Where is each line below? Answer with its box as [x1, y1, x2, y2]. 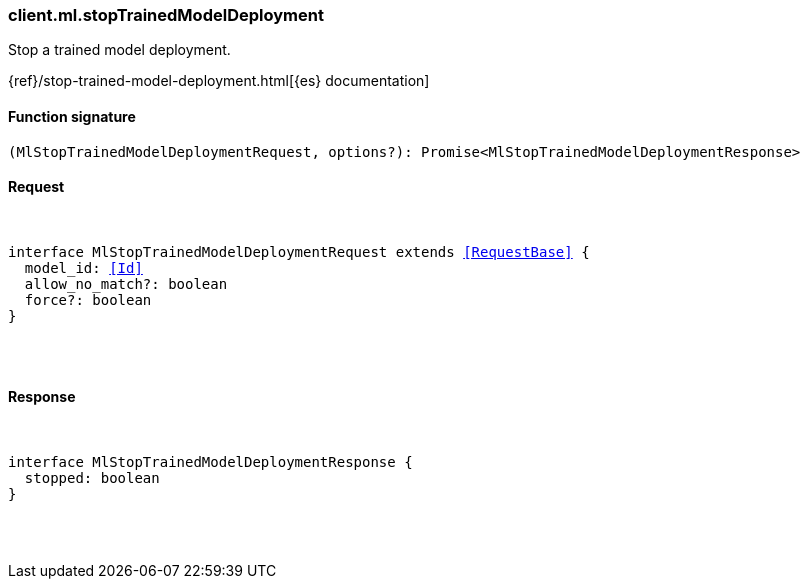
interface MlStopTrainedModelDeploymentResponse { [8, 454, 413, 471]
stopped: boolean [24, 470, 160, 487]
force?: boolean [24, 291, 152, 308]
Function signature [8, 107, 136, 125]
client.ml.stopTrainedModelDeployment [8, 5, 324, 25]
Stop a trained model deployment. [8, 41, 231, 59]
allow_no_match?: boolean [24, 275, 228, 292]
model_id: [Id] [24, 259, 143, 276]
